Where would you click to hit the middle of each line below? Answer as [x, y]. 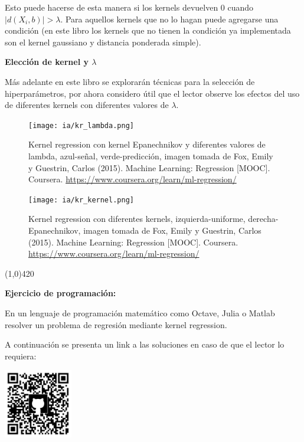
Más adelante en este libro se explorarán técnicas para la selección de [130, 81]
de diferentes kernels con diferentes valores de [87, 105]
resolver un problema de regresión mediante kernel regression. [116, 324]
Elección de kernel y [47, 62]
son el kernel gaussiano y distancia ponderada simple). [103, 42]
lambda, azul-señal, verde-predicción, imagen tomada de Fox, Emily [151, 156]
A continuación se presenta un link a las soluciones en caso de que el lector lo [145, 344]
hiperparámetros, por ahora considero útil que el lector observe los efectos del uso [152, 93]
